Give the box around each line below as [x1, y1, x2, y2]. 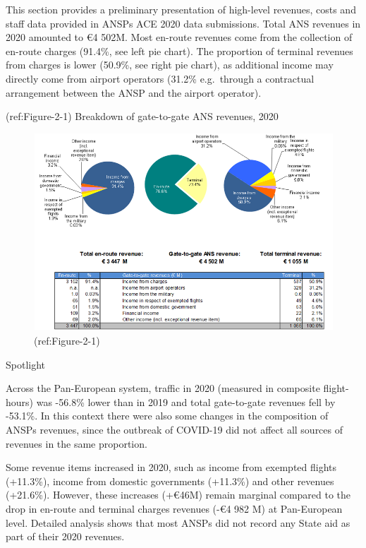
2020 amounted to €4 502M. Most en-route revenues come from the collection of [6, 30, 353, 44]
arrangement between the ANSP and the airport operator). [6, 85, 262, 100]
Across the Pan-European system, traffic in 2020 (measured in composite [6, 381, 320, 395]
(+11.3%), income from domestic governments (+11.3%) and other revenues [6, 473, 334, 488]
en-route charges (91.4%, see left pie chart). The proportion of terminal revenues [6, 43, 353, 58]
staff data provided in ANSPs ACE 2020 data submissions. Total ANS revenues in [6, 16, 361, 30]
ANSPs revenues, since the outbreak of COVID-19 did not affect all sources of [6, 422, 343, 436]
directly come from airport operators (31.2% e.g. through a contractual [6, 71, 315, 85]
